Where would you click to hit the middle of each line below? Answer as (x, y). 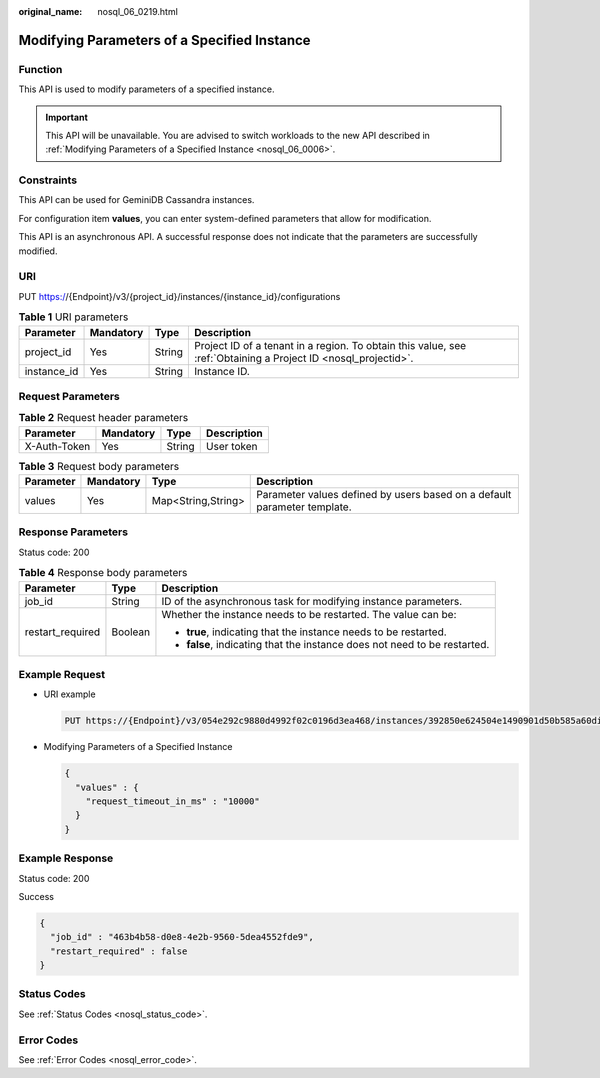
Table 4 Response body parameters (103, 573)
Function (40, 69)
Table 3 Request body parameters (99, 466)
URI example (69, 694)
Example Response (66, 858)
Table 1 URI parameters (73, 317)
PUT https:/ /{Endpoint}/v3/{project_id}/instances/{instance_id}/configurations (179, 296)
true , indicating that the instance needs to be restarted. (316, 632)
